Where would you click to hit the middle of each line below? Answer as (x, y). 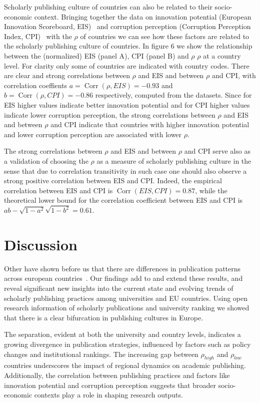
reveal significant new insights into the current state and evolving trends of (119, 288)
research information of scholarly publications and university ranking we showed (127, 308)
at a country (222, 55)
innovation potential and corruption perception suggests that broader (110, 385)
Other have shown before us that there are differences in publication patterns (122, 268)
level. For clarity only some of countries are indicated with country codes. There (127, 65)
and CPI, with (234, 75)
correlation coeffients (36, 85)
